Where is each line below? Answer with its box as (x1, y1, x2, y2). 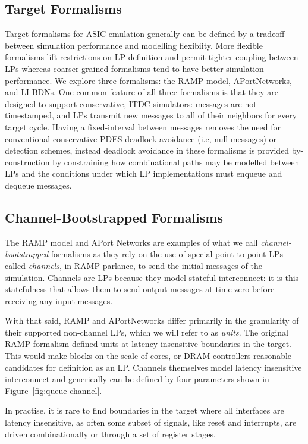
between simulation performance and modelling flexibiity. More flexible (5, 39, 263, 51)
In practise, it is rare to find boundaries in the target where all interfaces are (5, 404, 284, 417)
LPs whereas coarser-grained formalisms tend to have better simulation (5, 62, 264, 74)
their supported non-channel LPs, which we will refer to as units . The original (5, 326, 288, 338)
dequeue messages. (5, 179, 72, 191)
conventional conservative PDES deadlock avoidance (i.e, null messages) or (5, 132, 277, 145)
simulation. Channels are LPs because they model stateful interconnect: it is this (5, 271, 299, 283)
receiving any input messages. (5, 294, 113, 307)
